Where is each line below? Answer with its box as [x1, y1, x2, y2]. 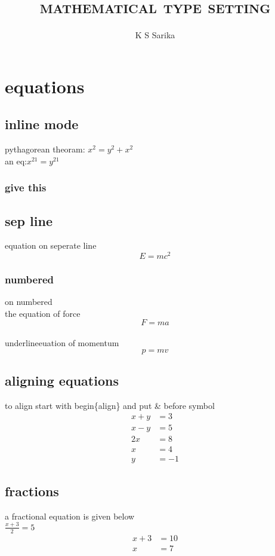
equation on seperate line [5, 239, 97, 252]
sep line [5, 211, 52, 230]
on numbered [5, 295, 52, 308]
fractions [5, 481, 59, 500]
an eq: [5, 154, 27, 167]
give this [5, 180, 47, 195]
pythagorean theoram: [5, 143, 85, 155]
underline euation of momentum [5, 337, 119, 349]
